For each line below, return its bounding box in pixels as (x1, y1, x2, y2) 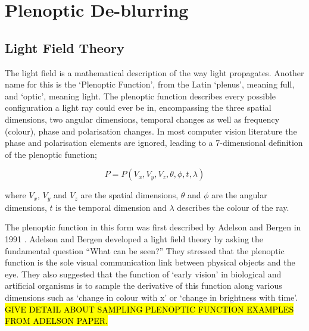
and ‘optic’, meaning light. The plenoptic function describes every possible (5, 89, 276, 102)
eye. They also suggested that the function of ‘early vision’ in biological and (5, 267, 282, 280)
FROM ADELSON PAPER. (5, 314, 108, 327)
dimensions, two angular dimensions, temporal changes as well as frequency (5, 113, 280, 125)
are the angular (211, 189, 267, 201)
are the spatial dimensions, (80, 189, 179, 201)
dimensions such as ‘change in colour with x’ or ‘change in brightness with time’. (5, 291, 298, 303)
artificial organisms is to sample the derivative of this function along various (5, 279, 282, 292)
